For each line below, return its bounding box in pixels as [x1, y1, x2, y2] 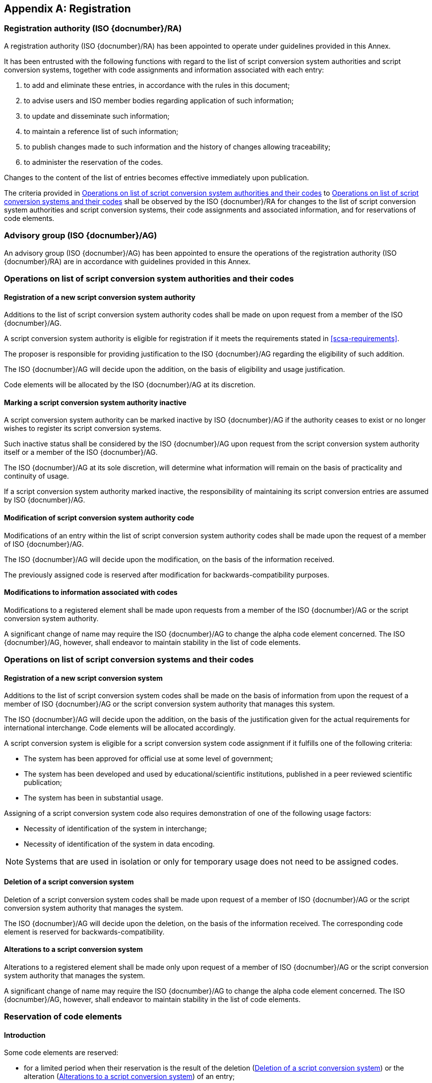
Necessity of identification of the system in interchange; [24, 824, 207, 833]
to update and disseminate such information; [24, 111, 170, 120]
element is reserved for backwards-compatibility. [4, 927, 165, 936]
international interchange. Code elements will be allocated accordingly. [4, 723, 236, 732]
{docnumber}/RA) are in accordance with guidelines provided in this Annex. [4, 257, 251, 266]
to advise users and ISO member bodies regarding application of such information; [24, 96, 294, 105]
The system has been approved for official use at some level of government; [24, 754, 273, 763]
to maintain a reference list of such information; [24, 127, 179, 136]
